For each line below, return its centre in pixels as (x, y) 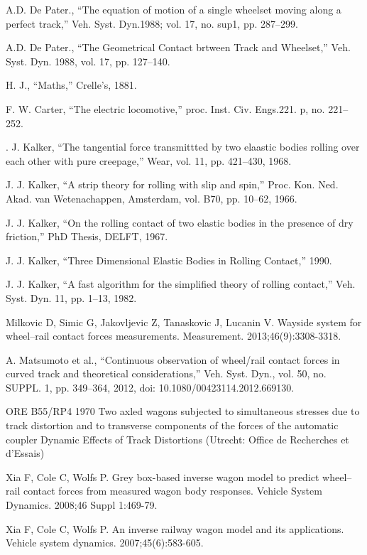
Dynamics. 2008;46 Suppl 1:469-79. (82, 505)
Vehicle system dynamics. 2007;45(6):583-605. (105, 543)
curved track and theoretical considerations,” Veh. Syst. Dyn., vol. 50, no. (166, 373)
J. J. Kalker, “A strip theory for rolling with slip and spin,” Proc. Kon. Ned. (172, 184)
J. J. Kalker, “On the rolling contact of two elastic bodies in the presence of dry (180, 222)
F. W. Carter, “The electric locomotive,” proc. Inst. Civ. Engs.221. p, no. (165, 108)
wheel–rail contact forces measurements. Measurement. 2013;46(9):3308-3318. (174, 336)
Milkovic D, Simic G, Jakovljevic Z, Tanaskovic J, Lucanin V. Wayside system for (184, 322)
